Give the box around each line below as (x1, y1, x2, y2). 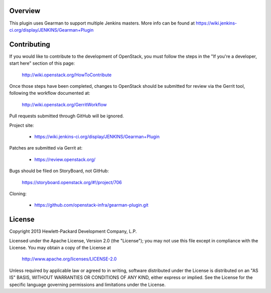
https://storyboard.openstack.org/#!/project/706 (22, 179, 122, 185)
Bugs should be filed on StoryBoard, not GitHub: (9, 168, 109, 174)
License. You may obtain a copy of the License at (9, 244, 111, 250)
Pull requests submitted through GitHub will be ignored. (9, 113, 124, 119)
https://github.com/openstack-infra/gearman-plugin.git (34, 202, 149, 208)
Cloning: (9, 191, 27, 197)
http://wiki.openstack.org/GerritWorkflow (22, 101, 107, 107)
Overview (9, 7, 41, 15)
